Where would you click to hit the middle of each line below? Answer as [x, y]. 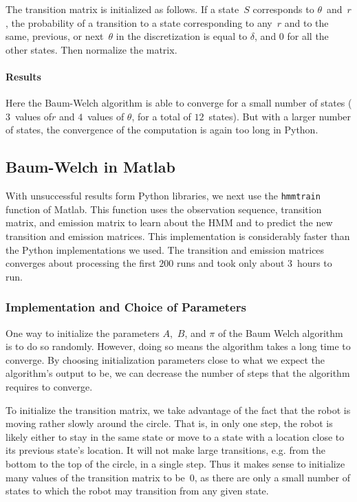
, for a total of [161, 116]
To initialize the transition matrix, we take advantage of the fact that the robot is [178, 410]
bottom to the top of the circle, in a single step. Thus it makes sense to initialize [175, 463]
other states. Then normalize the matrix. [91, 49]
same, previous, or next [55, 36]
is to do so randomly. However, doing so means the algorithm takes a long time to [178, 346]
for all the [308, 36]
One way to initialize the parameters [83, 332]
